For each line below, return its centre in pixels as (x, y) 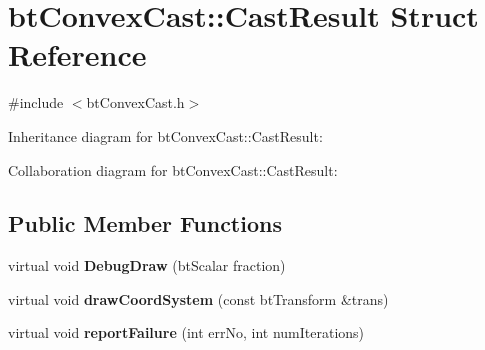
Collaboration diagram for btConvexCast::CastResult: (173, 169)
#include (36, 102)
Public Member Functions (145, 223)
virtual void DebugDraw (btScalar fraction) (147, 265)
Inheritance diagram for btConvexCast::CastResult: (165, 135)
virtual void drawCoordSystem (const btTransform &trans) (198, 298)
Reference (77, 54)
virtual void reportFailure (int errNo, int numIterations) (186, 332)
